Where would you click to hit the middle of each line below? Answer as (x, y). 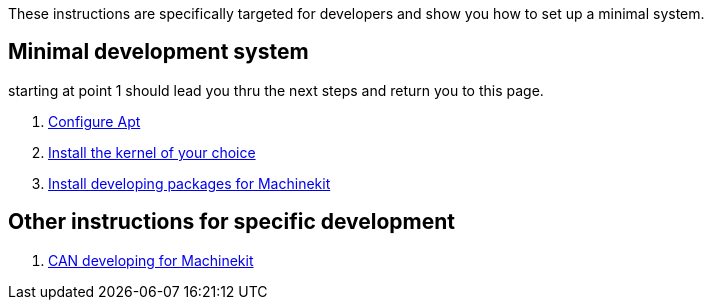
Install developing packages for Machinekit (189, 183)
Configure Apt (94, 121)
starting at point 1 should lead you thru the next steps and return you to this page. (276, 90)
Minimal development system (158, 52)
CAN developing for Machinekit (151, 260)
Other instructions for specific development (232, 222)
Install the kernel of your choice (152, 152)
